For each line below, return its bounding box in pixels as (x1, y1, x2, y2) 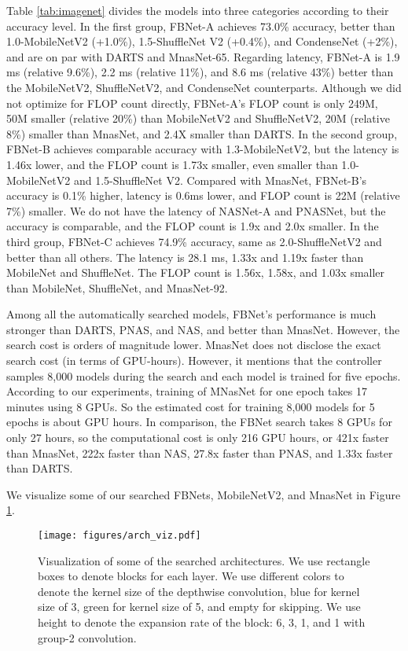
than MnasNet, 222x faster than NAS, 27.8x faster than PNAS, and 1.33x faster (6, 444, 393, 461)
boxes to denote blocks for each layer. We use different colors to (38, 568, 344, 584)
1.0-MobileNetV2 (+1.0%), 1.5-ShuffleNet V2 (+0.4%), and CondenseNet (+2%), (6, 33, 398, 50)
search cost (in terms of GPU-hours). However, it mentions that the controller (6, 352, 382, 369)
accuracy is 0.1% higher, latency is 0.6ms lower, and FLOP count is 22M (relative (6, 187, 400, 204)
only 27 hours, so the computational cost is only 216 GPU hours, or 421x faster (6, 429, 389, 446)
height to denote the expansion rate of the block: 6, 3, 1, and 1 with (38, 614, 366, 631)
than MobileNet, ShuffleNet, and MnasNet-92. (6, 279, 228, 296)
